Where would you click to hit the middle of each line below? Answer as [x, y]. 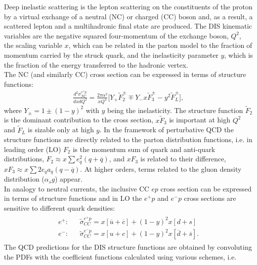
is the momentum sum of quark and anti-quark [144, 149]
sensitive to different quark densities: [60, 208]
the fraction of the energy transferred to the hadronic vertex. [96, 64]
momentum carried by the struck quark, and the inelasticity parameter [111, 55]
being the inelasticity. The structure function [175, 110]
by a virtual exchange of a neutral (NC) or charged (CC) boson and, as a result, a [128, 16]
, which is [238, 55]
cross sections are [210, 198]
